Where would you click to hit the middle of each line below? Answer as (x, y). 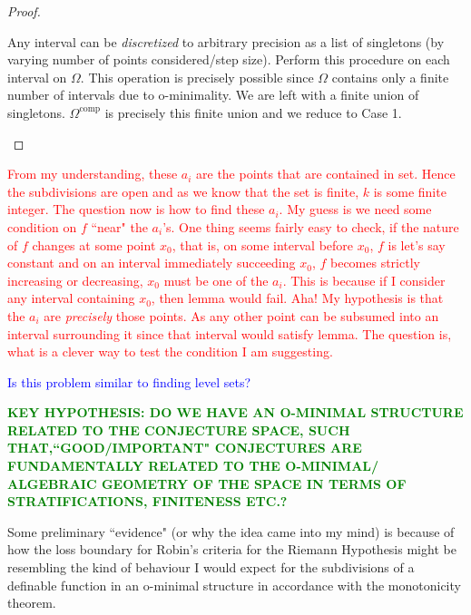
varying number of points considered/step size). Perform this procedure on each (229, 59)
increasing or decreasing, (75, 280)
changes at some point (94, 244)
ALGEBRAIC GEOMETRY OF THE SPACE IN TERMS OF (207, 483)
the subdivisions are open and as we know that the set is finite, (183, 191)
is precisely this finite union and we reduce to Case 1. (253, 112)
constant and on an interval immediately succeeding (152, 263)
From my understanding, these (93, 174)
